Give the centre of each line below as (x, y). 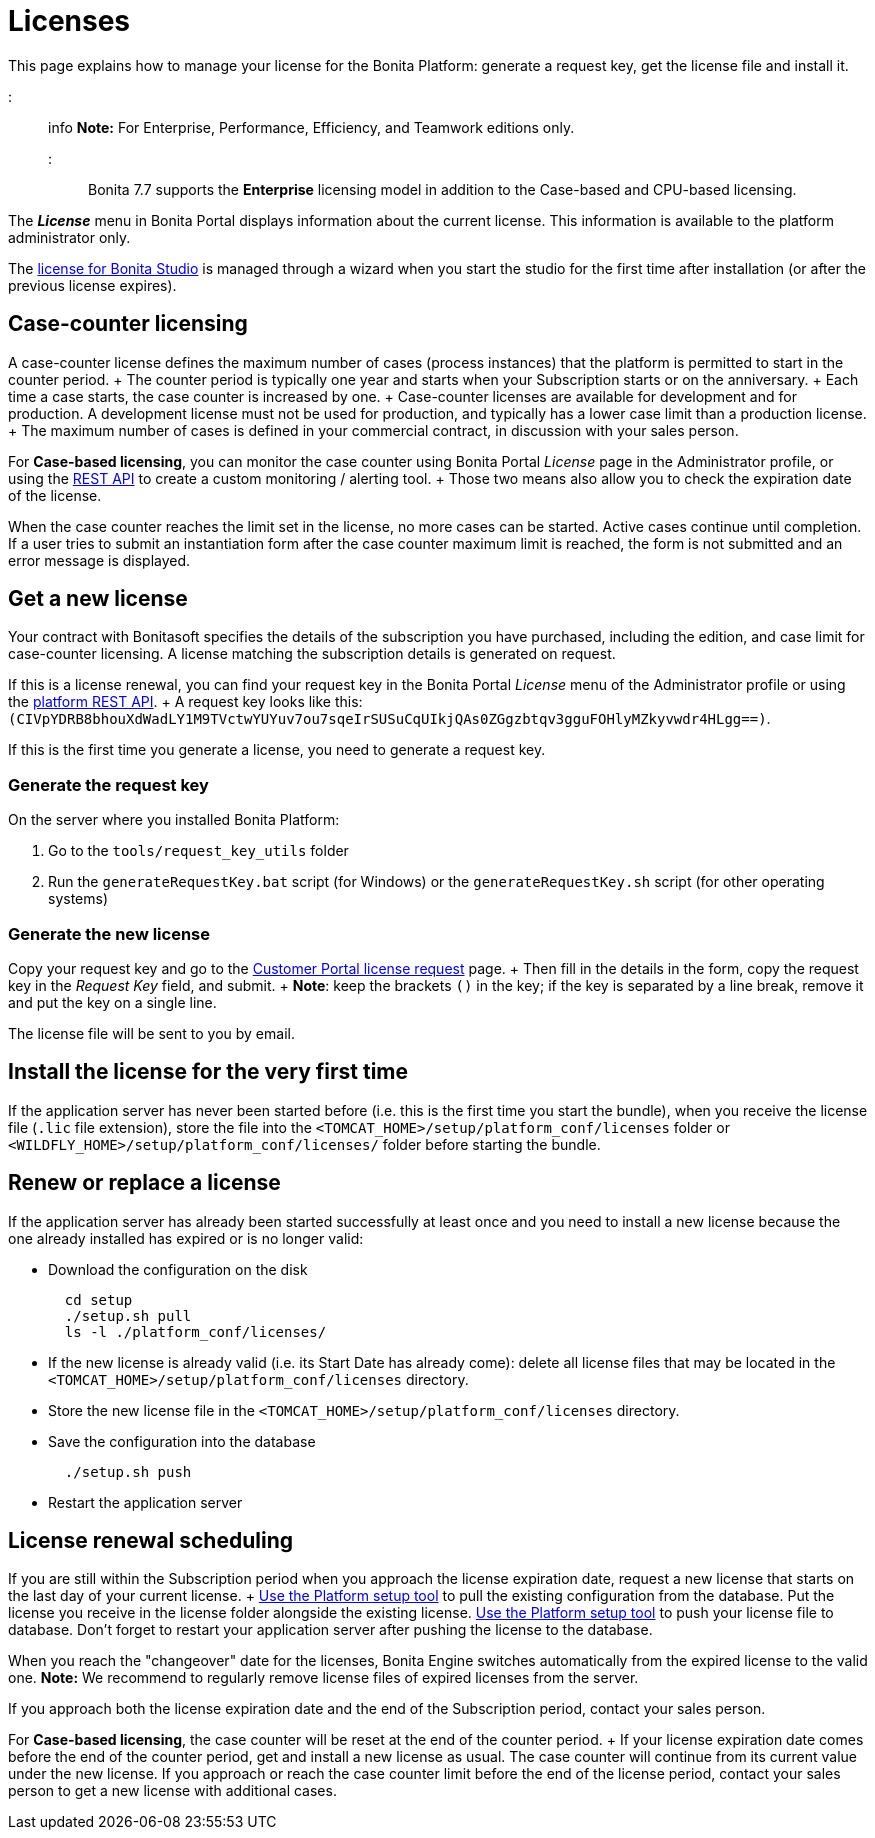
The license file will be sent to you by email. (151, 1033)
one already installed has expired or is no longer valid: (186, 1238)
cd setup (98, 1299)
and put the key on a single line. (112, 1002)
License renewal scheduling (150, 1541)
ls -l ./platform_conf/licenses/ (195, 1331)
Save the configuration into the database (182, 1441)
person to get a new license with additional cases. (172, 1791)
